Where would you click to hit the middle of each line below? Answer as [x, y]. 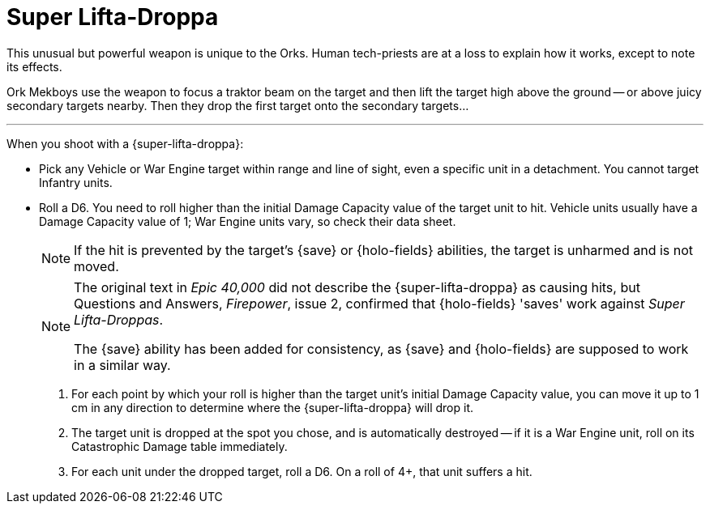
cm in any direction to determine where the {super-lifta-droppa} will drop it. [272, 407]
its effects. [34, 66]
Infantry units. [76, 182]
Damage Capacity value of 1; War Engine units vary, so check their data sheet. [248, 221]
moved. [96, 266]
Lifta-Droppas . [119, 319]
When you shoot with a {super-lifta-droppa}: [125, 143]
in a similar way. [122, 365]
